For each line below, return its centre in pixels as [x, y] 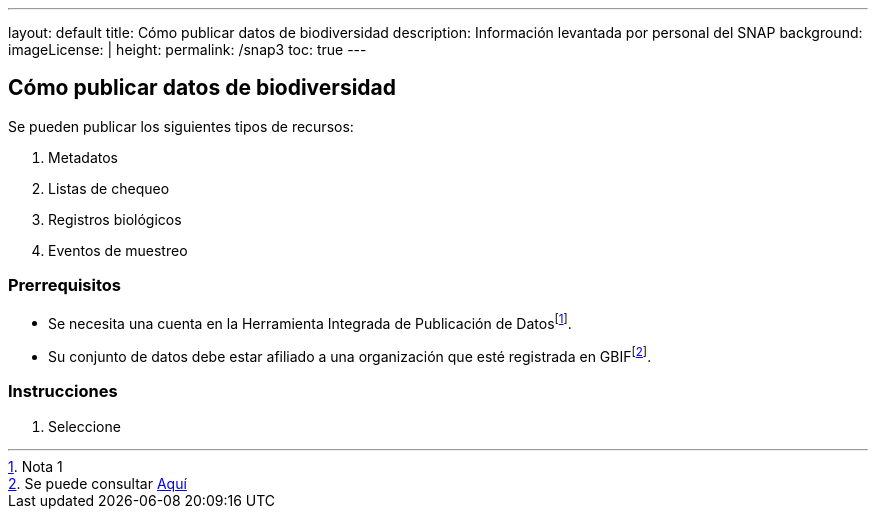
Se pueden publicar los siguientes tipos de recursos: [181, 126]
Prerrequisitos [64, 285]
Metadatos [83, 157]
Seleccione [84, 426]
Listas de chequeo [109, 188]
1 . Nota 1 [35, 466]
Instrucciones [63, 391]
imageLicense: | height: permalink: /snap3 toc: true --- [187, 49]
